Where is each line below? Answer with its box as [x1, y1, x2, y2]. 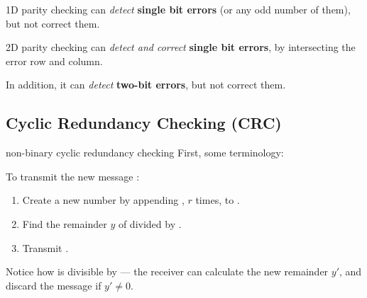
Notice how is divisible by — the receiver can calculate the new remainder [6, 264, 329, 279]
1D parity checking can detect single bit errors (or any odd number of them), [6, 2, 351, 16]
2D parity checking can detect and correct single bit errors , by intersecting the [6, 40, 356, 55]
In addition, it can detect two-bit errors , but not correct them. [6, 77, 286, 92]
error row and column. [6, 53, 103, 68]
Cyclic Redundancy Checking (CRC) [6, 112, 282, 134]
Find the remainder [22, 216, 107, 231]
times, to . [195, 193, 240, 207]
